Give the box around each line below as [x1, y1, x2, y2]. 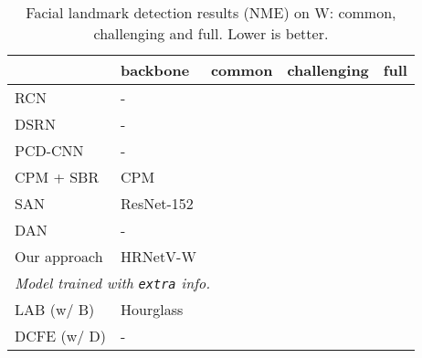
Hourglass [121, 299, 184, 320]
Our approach [15, 246, 103, 267]
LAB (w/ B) [15, 299, 95, 320]
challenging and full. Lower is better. [93, 23, 329, 44]
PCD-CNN [15, 140, 84, 161]
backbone [121, 59, 190, 80]
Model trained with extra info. [15, 272, 211, 293]
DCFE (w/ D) [15, 325, 107, 346]
